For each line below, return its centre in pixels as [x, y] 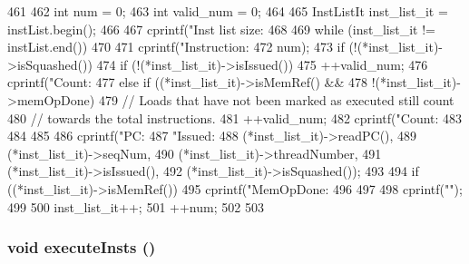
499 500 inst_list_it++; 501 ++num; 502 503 [136, 206]
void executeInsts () [82, 247]
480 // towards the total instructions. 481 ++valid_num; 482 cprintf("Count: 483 [235, 117]
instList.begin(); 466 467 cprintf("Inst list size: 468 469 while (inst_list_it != [221, 29]
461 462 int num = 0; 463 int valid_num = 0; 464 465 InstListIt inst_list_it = [228, 11]
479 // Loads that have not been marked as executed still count [276, 99]
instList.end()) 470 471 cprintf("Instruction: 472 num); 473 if [176, 47]
